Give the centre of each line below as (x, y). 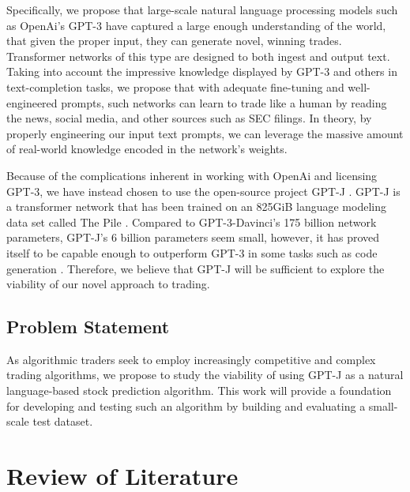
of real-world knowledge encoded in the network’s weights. (147, 149)
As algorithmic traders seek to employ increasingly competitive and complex (191, 359)
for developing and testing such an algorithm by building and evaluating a (186, 406)
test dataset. (63, 421)
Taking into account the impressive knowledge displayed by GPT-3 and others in (202, 71)
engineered (32, 102)
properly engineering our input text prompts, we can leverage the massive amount (205, 133)
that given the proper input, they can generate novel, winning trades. (174, 41)
